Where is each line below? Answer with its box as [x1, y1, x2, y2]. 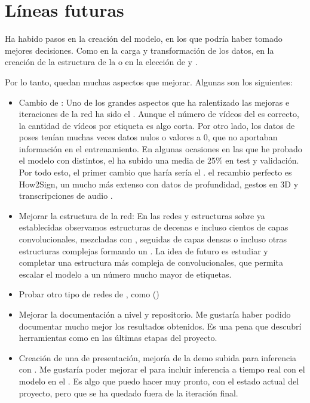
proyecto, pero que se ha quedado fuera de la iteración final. [19, 386, 238, 399]
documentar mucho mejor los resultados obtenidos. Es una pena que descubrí [19, 319, 302, 332]
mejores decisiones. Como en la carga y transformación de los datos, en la [5, 44, 274, 56]
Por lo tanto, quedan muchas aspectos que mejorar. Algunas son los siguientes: [5, 75, 293, 88]
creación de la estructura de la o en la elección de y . [5, 56, 198, 68]
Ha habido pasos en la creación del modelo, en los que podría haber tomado [5, 32, 283, 45]
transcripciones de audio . [19, 189, 113, 202]
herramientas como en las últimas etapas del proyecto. [19, 331, 217, 344]
